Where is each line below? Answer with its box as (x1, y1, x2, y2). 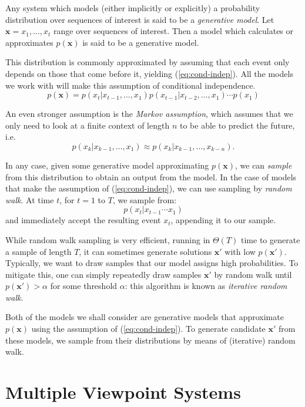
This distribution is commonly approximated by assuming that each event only (5, 56, 290, 68)
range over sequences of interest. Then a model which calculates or (53, 25, 294, 37)
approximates (5, 36, 53, 48)
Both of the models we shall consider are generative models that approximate (5, 311, 284, 323)
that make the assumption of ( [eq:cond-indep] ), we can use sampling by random (5, 182, 292, 194)
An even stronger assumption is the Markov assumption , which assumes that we (5, 107, 293, 120)
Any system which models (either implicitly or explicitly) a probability (5, 2, 260, 14)
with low (224, 245, 256, 257)
